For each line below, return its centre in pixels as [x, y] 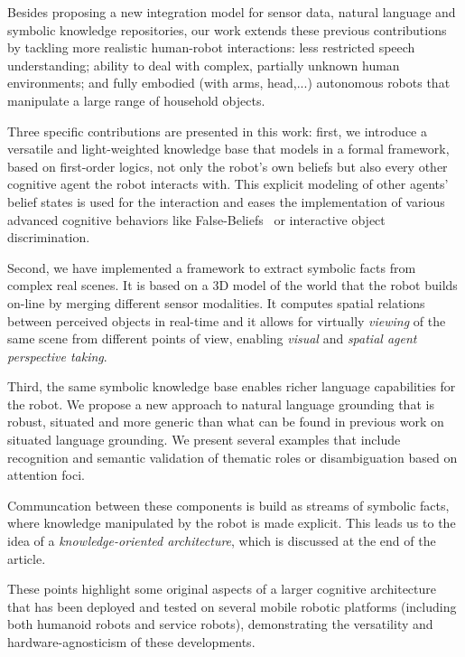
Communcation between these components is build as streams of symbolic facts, [228, 505]
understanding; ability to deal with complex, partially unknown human [204, 65]
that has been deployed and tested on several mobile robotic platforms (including [232, 606]
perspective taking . [57, 356]
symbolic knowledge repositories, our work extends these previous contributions [227, 29]
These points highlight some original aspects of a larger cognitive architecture [222, 589]
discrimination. [49, 237]
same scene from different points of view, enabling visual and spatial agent [212, 338]
